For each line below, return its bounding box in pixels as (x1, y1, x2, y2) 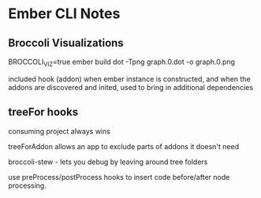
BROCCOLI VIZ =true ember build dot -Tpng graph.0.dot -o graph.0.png (8, 57, 235, 68)
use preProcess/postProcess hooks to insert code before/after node (8, 172, 230, 181)
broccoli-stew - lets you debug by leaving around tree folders (8, 157, 208, 166)
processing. (8, 181, 47, 190)
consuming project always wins (8, 126, 110, 136)
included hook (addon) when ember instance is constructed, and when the (8, 74, 251, 84)
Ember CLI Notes (8, 5, 121, 23)
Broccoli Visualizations (8, 36, 124, 50)
